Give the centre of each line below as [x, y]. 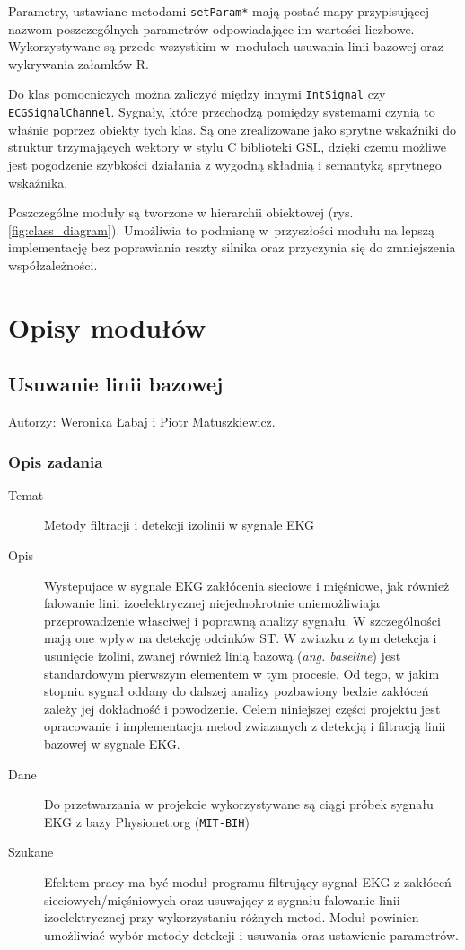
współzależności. [53, 264]
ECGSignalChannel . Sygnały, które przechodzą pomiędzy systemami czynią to [222, 112]
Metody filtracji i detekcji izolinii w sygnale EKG [180, 525]
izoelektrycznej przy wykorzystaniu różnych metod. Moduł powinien [232, 917]
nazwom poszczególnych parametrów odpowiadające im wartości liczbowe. [211, 28]
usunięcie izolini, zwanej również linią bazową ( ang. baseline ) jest [223, 656]
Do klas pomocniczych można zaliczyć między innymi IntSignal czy [197, 94]
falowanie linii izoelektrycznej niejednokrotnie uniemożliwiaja [212, 603]
